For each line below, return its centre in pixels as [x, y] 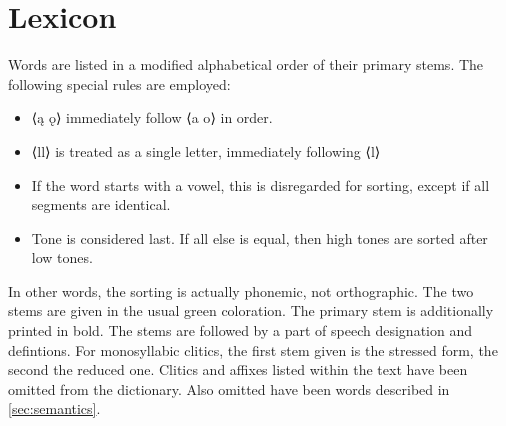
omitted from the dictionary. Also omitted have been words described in [229, 388]
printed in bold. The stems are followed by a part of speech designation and [240, 330]
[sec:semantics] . [54, 408]
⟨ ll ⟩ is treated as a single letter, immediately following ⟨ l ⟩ [206, 150]
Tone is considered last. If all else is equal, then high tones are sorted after [259, 237]
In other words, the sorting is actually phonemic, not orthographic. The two [241, 290]
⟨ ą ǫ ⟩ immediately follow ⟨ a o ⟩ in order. [152, 117]
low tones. [62, 257]
